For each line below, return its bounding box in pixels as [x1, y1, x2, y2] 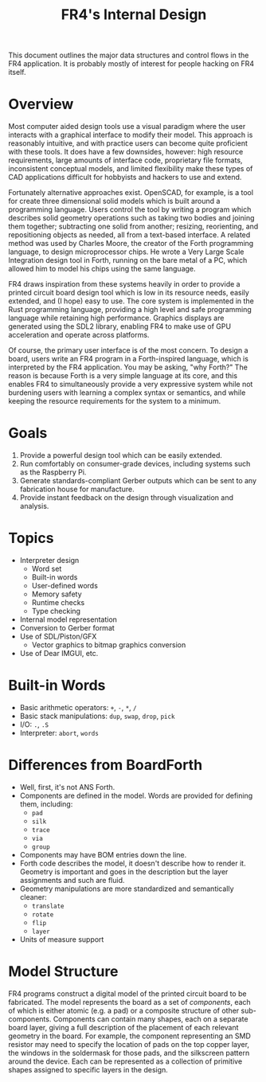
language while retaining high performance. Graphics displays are [8, 313, 225, 323]
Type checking [31, 607, 81, 615]
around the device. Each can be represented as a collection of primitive [8, 1057, 243, 1066]
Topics [8, 529, 54, 547]
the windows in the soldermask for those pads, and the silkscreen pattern [8, 1048, 250, 1057]
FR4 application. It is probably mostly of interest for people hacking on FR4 [8, 59, 255, 68]
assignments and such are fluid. [19, 875, 125, 885]
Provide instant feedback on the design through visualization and [19, 493, 233, 502]
